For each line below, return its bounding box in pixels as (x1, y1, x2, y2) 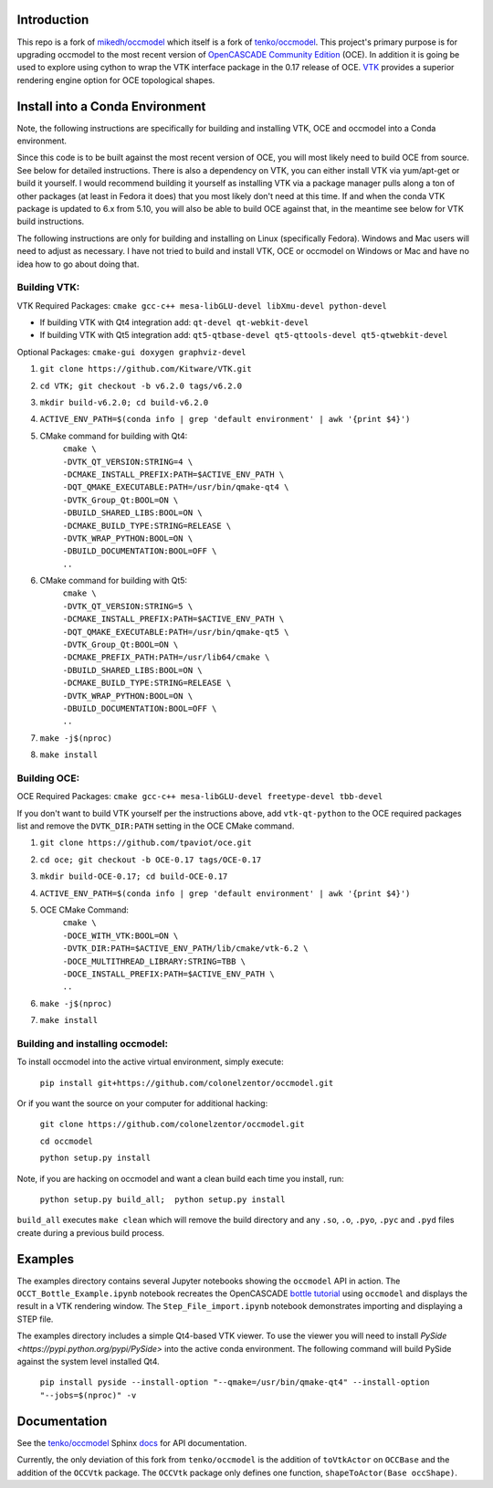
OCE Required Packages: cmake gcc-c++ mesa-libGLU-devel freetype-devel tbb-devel (16, 791, 383, 802)
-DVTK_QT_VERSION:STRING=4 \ (62, 457, 194, 467)
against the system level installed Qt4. (16, 1356, 160, 1367)
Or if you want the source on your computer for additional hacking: (16, 1098, 268, 1109)
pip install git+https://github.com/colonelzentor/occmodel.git (39, 1078, 334, 1088)
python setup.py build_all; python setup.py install (39, 1195, 286, 1205)
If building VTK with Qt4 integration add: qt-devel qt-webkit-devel (39, 317, 309, 328)
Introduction (16, 12, 89, 27)
